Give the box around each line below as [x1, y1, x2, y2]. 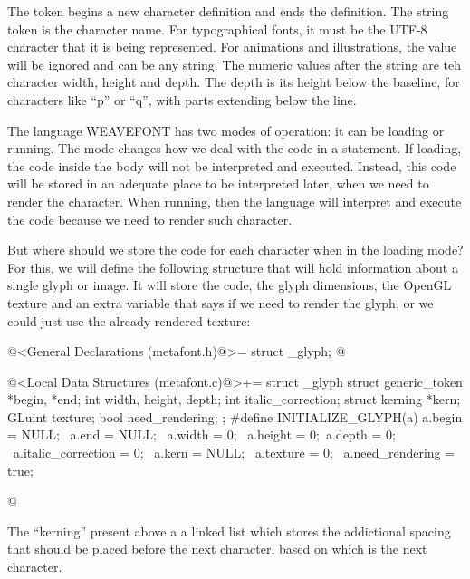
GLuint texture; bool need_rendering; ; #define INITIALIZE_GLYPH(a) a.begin [7, 407, 463, 426]
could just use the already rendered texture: [7, 311, 251, 330]
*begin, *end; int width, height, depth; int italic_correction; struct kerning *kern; [7, 390, 461, 409]
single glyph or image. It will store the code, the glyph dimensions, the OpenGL [7, 275, 452, 294]
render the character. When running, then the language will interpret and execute [7, 191, 462, 210]
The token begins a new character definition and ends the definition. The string [7, 2, 449, 20]
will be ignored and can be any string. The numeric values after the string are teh [7, 54, 461, 73]
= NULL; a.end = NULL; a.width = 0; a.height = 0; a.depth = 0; [7, 425, 396, 444]
